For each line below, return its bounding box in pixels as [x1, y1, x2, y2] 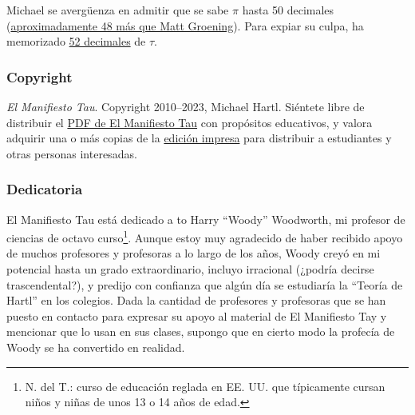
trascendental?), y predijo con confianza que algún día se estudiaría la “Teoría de [6, 276, 403, 293]
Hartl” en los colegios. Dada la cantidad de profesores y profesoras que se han [6, 292, 386, 309]
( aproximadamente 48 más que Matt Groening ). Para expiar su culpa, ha [6, 17, 364, 34]
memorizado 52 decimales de [6, 33, 146, 50]
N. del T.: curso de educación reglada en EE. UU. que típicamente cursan [25, 377, 385, 394]
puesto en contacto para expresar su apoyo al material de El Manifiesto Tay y [6, 307, 387, 324]
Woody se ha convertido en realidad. [6, 339, 185, 355]
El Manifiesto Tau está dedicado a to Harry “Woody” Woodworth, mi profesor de [6, 210, 405, 227]
